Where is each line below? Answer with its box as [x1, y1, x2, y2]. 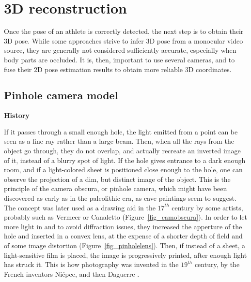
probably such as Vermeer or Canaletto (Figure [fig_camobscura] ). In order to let [4, 212, 248, 222]
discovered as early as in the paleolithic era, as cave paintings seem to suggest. [4, 193, 236, 203]
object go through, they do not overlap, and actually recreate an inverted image [4, 146, 241, 156]
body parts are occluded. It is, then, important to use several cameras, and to [4, 54, 235, 64]
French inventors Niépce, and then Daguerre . [4, 268, 140, 279]
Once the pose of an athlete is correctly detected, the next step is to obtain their [4, 26, 244, 36]
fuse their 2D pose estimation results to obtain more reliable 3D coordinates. [4, 64, 232, 74]
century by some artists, [172, 202, 243, 212]
